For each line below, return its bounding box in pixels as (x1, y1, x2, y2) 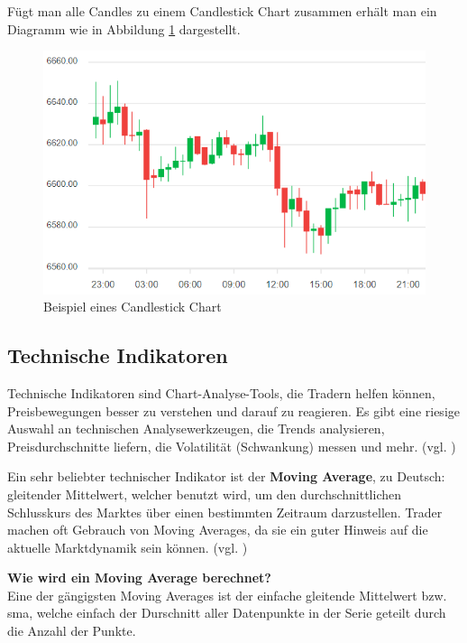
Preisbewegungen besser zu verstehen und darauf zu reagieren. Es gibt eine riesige (7, 401, 460, 420)
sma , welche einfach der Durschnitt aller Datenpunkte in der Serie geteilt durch (7, 603, 446, 622)
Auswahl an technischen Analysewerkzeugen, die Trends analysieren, (7, 419, 385, 438)
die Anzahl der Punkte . (7, 621, 136, 640)
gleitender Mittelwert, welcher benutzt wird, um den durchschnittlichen (7, 484, 402, 503)
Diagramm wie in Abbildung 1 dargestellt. (7, 19, 241, 38)
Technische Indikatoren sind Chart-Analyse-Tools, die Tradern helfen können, (7, 383, 435, 402)
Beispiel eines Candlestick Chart (43, 297, 222, 316)
